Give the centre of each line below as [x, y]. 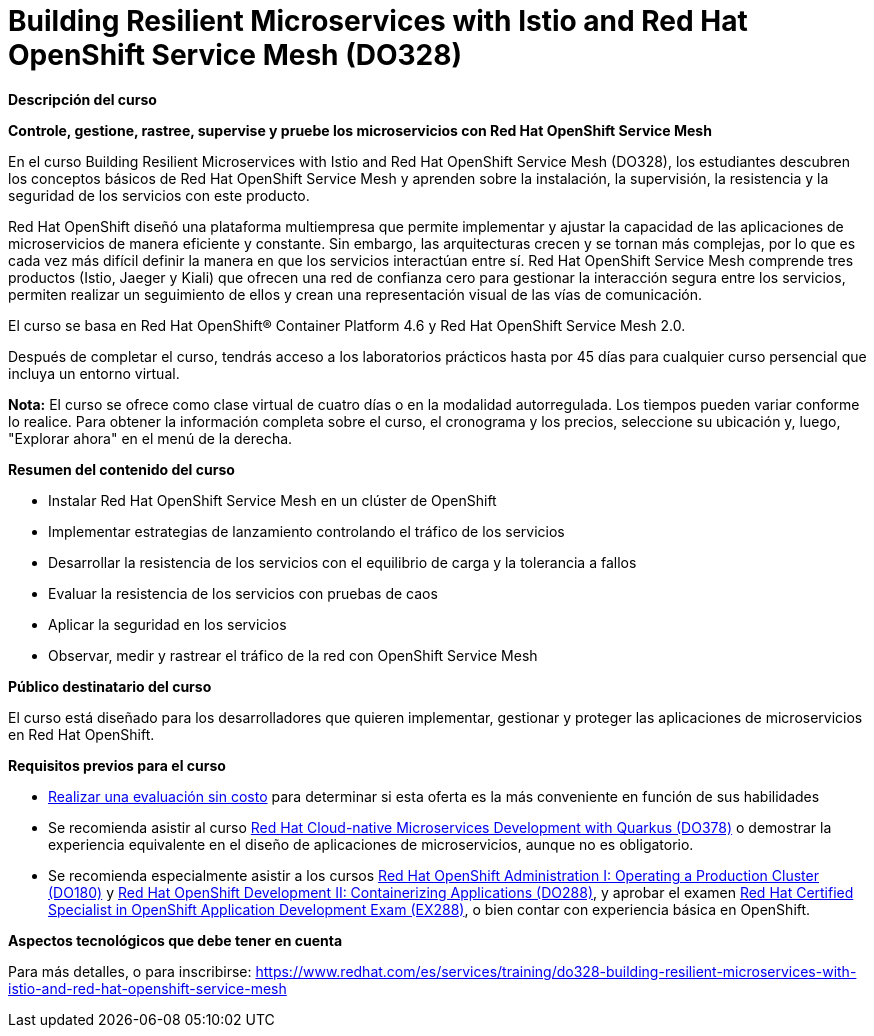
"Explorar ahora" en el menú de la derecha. [150, 438]
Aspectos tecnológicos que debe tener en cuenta [175, 940]
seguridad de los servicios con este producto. [159, 195]
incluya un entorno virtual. [94, 373]
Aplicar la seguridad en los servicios [167, 624]
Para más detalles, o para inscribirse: [130, 971]
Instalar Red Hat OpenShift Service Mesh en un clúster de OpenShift [272, 500]
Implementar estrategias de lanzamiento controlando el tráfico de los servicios [306, 531]
